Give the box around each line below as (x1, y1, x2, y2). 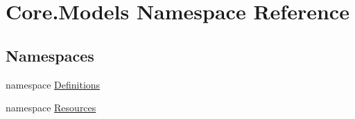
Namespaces (6, 44, 94, 66)
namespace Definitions (6, 77, 101, 91)
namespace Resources (6, 100, 96, 115)
